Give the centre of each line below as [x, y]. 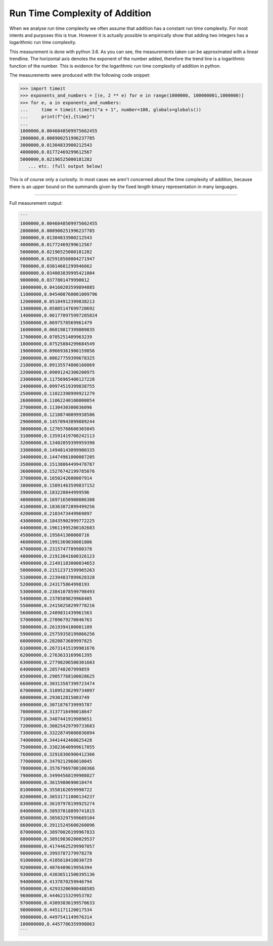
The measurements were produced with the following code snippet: [80, 75]
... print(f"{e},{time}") [57, 117]
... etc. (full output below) [65, 166]
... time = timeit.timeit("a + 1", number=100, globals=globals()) [111, 110]
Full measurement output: [36, 203]
